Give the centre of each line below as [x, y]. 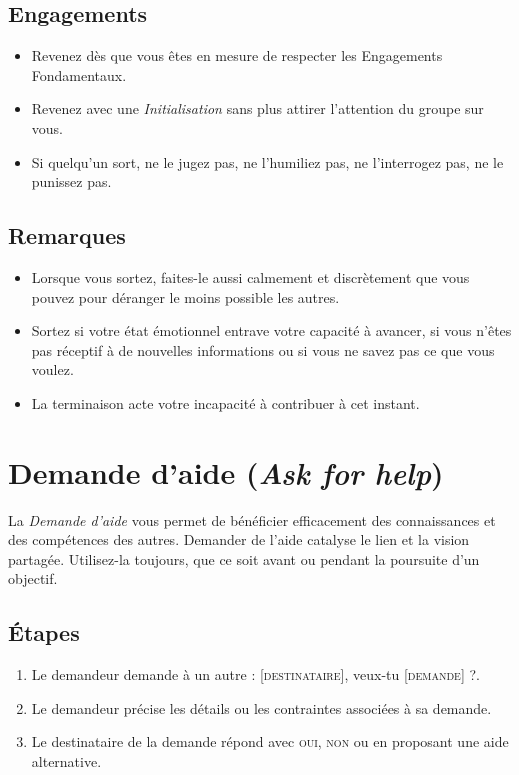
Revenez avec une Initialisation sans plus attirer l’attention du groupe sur [257, 108]
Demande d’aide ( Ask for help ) [226, 472]
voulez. [52, 369]
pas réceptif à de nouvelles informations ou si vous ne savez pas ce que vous [263, 349]
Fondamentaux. [79, 74]
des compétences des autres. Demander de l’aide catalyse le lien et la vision [239, 539]
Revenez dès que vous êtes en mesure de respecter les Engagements [237, 55]
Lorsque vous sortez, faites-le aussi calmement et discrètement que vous [250, 276]
